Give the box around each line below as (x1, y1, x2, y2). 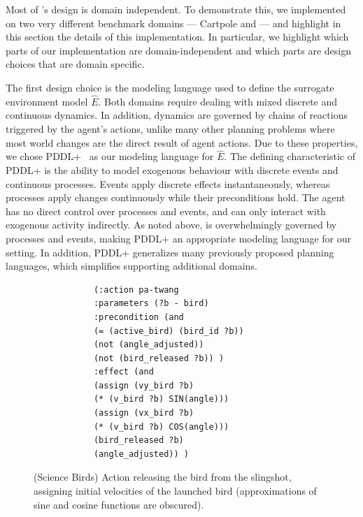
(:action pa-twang (93, 284, 179, 295)
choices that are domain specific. (6, 57, 145, 71)
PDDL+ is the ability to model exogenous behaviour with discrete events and (6, 162, 339, 177)
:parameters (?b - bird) (93, 298, 209, 309)
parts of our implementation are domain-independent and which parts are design (6, 43, 351, 57)
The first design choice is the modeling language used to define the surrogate (6, 80, 334, 94)
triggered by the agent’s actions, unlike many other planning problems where (6, 121, 335, 136)
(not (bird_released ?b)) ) (93, 353, 225, 363)
